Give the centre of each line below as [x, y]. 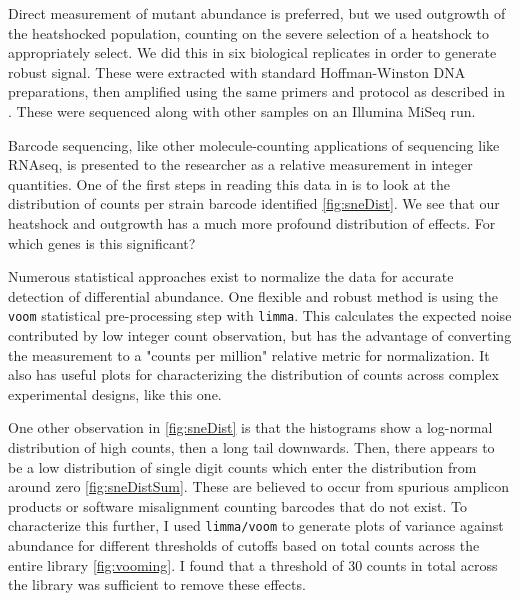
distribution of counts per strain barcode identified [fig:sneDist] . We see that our [254, 203]
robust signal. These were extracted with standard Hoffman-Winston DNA [237, 71]
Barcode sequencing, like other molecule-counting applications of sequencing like [254, 144]
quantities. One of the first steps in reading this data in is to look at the [229, 183]
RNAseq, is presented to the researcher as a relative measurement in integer [240, 164]
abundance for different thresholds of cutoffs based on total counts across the [244, 544]
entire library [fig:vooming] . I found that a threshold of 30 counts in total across [253, 564]
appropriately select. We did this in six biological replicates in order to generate [252, 52]
